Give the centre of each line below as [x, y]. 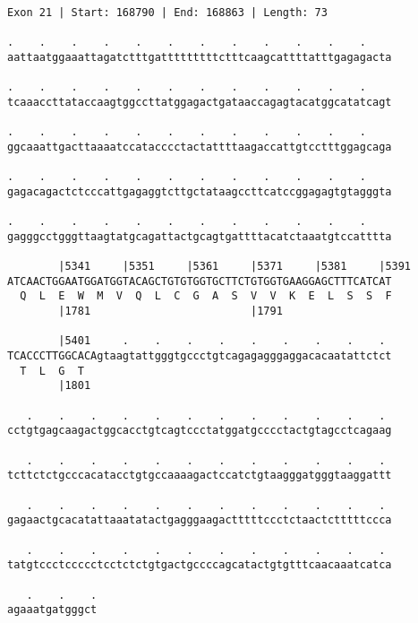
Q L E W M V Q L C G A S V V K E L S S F [206, 296]
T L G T [52, 371]
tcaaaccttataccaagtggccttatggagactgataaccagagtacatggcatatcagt [200, 102]
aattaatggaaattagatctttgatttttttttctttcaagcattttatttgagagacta [200, 57]
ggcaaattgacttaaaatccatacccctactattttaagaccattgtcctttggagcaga [200, 147]
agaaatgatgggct [52, 610]
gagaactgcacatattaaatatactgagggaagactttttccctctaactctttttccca [200, 520]
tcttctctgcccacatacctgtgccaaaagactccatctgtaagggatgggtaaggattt [200, 476]
